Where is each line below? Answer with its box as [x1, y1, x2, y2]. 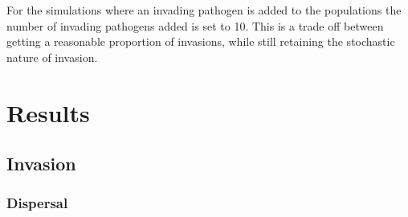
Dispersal [6, 193, 68, 213]
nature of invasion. [6, 48, 98, 65]
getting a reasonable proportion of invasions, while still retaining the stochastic [6, 33, 395, 50]
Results [6, 96, 90, 129]
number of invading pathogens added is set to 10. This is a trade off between [6, 17, 384, 34]
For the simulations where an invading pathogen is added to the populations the [6, 2, 402, 18]
